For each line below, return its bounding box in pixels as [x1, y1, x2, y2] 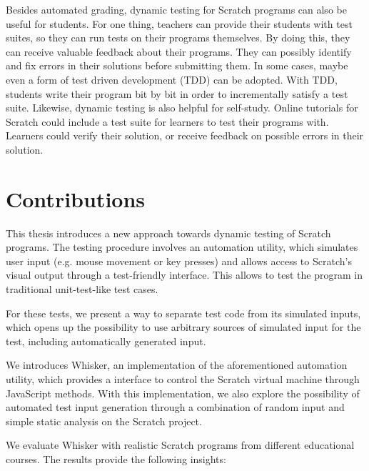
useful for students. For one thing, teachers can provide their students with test [6, 16, 353, 31]
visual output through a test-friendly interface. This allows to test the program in [6, 267, 363, 282]
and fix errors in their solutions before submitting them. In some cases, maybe [6, 58, 348, 73]
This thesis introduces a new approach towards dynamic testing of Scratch [6, 225, 331, 240]
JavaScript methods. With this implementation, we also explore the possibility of [6, 385, 360, 400]
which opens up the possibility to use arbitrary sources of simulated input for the [6, 319, 361, 334]
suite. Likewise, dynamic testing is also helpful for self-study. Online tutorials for [6, 100, 358, 115]
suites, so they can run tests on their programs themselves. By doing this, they [6, 30, 350, 45]
